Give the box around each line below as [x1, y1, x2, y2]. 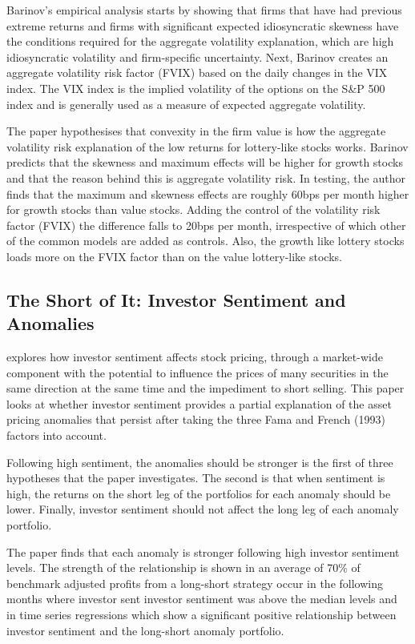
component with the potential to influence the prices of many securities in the [6, 364, 389, 380]
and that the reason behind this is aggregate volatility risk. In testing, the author [6, 169, 405, 186]
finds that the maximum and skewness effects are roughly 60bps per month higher [6, 185, 409, 202]
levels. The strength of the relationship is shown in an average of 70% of [6, 559, 361, 576]
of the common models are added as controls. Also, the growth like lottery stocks [6, 232, 405, 249]
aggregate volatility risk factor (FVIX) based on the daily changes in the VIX [6, 64, 388, 81]
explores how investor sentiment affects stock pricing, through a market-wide [6, 348, 383, 365]
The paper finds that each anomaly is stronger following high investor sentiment [6, 543, 400, 560]
